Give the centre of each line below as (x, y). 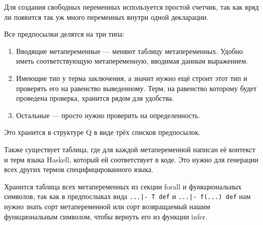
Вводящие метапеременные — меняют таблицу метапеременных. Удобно (129, 51)
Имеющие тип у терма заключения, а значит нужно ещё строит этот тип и (131, 78)
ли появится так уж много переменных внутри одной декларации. (106, 17)
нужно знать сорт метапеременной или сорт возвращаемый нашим (107, 206)
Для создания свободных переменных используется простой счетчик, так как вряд (131, 7)
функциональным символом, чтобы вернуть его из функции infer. (106, 216)
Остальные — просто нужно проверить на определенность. (108, 115)
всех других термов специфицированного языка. (79, 169)
